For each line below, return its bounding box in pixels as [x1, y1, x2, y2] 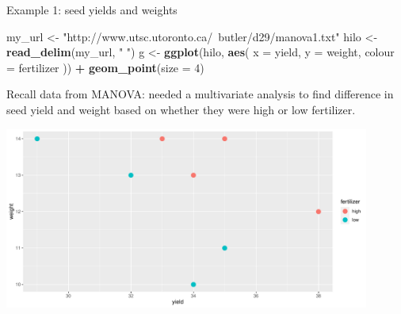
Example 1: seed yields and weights [6, 2, 178, 17]
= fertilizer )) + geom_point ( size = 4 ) [6, 59, 204, 75]
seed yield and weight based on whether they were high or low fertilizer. [6, 101, 356, 117]
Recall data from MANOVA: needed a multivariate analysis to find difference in [6, 86, 394, 102]
